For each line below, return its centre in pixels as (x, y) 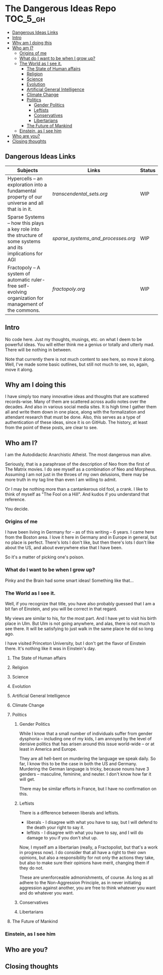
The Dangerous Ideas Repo (61, 9)
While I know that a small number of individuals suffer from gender (86, 734)
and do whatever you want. (47, 893)
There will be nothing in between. (38, 350)
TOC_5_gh (25, 19)
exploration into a (27, 184)
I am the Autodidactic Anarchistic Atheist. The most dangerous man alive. (78, 455)
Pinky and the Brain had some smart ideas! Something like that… (69, 580)
